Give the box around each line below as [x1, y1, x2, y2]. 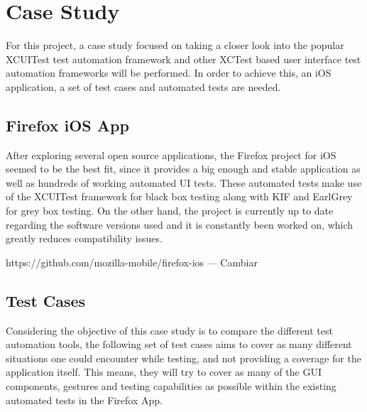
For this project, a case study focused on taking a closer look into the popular [6, 38, 344, 53]
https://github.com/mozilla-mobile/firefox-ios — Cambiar [6, 254, 258, 269]
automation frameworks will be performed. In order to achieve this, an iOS [6, 65, 332, 80]
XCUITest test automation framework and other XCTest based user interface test [6, 51, 361, 66]
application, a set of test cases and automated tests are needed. [6, 79, 281, 94]
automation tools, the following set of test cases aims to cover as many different [6, 337, 352, 352]
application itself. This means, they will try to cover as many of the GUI [6, 364, 322, 379]
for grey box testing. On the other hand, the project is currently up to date [6, 203, 334, 218]
